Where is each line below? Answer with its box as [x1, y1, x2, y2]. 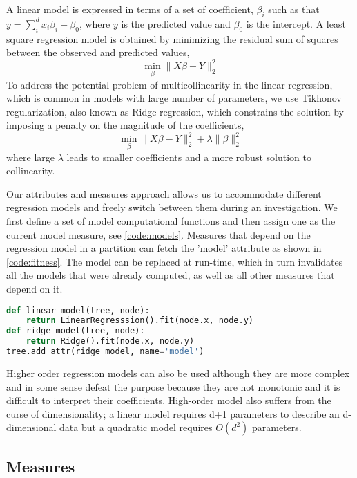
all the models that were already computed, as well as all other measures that [6, 268, 335, 282]
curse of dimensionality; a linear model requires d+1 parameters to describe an [6, 406, 340, 421]
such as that [268, 2, 320, 16]
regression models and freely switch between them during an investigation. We [6, 200, 338, 214]
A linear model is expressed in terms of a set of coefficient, [6, 2, 253, 16]
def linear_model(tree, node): [6, 305, 150, 315]
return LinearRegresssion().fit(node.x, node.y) [26, 315, 253, 326]
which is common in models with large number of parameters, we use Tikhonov [6, 91, 342, 105]
